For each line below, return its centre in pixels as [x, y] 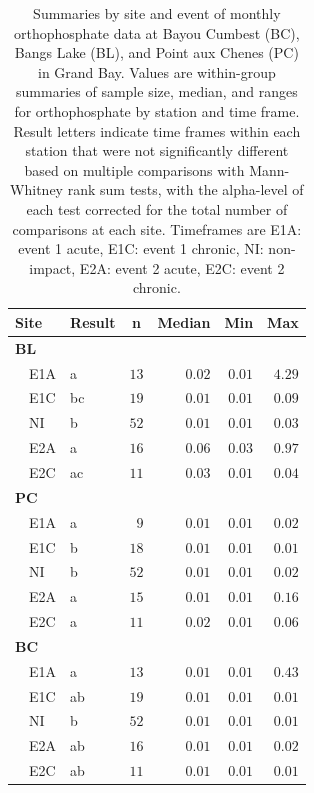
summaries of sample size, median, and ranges [157, 91]
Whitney [37, 189]
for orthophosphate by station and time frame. [157, 110]
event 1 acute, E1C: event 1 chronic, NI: [141, 248]
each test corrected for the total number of [157, 208]
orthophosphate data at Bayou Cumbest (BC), [157, 32]
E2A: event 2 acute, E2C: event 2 [182, 267]
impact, [52, 267]
